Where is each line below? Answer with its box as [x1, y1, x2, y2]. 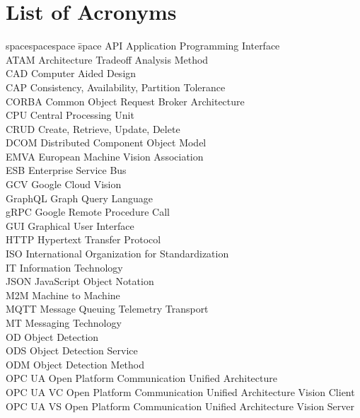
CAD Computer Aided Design [6, 66, 137, 81]
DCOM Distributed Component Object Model [6, 135, 207, 150]
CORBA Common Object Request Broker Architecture [6, 93, 245, 108]
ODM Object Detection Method [6, 356, 145, 371]
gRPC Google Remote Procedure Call [6, 204, 170, 219]
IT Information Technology [6, 260, 123, 274]
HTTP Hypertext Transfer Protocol [6, 232, 161, 247]
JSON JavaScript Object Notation [6, 274, 154, 289]
